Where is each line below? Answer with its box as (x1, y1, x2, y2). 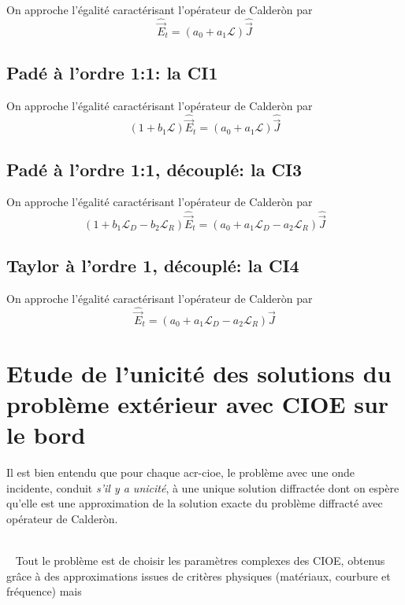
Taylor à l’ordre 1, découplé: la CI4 (6, 253, 299, 277)
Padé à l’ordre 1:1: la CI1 (6, 61, 218, 85)
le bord (6, 419, 86, 451)
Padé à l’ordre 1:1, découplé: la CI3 (6, 157, 303, 181)
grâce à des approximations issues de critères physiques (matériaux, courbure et (6, 567, 391, 584)
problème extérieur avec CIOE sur (6, 388, 389, 420)
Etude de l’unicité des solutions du (6, 356, 392, 389)
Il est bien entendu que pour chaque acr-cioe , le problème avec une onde (6, 464, 355, 481)
